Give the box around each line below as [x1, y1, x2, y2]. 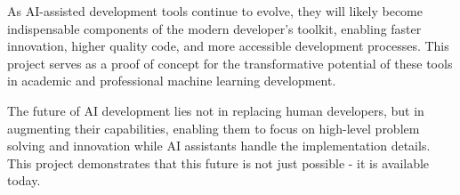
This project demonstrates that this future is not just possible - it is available [7, 153, 430, 172]
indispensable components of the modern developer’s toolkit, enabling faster [7, 19, 422, 37]
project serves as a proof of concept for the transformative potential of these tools [7, 53, 453, 72]
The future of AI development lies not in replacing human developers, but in [7, 101, 424, 119]
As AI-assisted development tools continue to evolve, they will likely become [7, 2, 423, 20]
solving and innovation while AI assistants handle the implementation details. [7, 136, 431, 155]
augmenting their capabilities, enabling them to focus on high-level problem [7, 118, 420, 137]
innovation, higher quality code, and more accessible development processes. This [7, 37, 449, 55]
